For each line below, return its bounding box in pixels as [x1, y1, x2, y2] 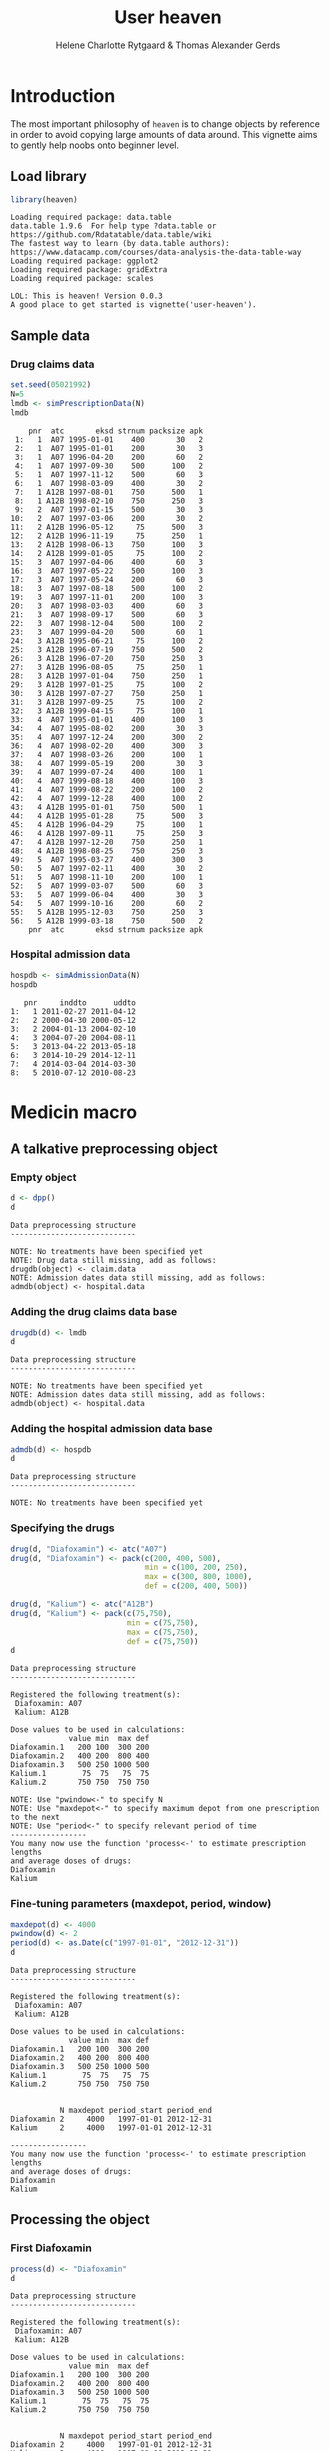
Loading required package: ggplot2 [10, 256, 159, 266]
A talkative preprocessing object [10, 1141, 218, 1158]
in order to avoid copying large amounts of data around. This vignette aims [10, 128, 318, 140]
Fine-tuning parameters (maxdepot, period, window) [10, 1897, 272, 1911]
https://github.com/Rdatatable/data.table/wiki [10, 230, 213, 240]
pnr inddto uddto [23, 997, 137, 1008]
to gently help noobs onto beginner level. [10, 139, 180, 151]
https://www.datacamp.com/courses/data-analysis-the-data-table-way [10, 247, 302, 258]
